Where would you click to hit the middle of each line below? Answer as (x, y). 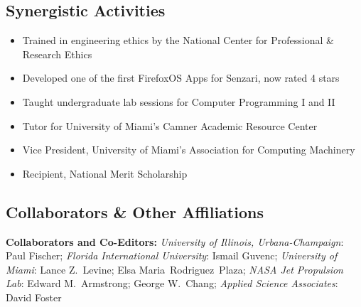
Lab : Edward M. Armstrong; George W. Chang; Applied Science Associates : (172, 283)
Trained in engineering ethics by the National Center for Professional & (178, 40)
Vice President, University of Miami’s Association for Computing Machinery (189, 150)
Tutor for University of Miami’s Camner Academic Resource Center (170, 125)
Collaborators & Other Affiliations (135, 211)
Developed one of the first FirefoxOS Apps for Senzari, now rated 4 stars (181, 78)
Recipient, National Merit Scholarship (105, 173)
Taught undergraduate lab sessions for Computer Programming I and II (179, 101)
